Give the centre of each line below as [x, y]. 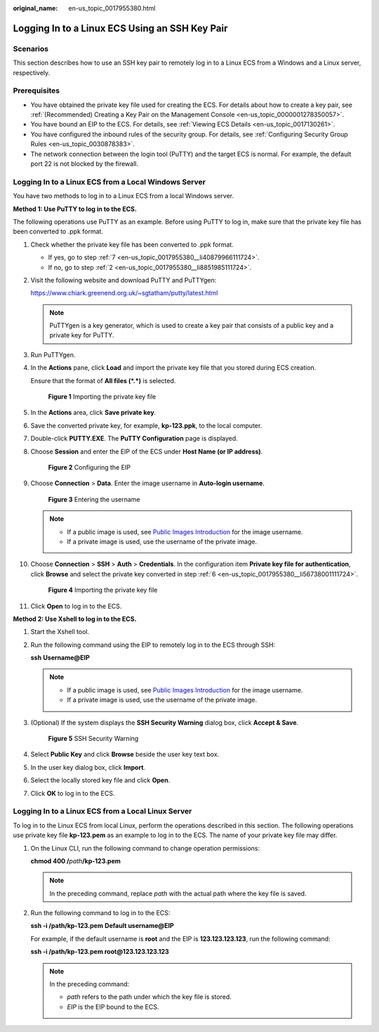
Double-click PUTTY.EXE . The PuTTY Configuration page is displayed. [134, 439]
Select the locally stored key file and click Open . [100, 780]
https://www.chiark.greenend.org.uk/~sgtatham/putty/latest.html [124, 293]
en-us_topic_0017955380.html [112, 8]
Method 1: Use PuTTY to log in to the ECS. [75, 209]
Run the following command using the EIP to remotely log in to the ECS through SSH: [153, 645]
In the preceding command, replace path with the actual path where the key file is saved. [178, 894]
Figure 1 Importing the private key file [102, 396]
